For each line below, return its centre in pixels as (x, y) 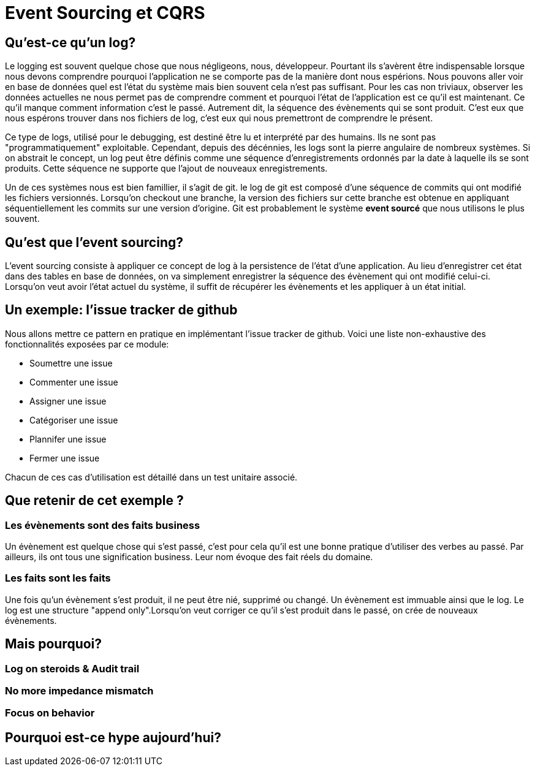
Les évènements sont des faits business (103, 525)
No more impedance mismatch (79, 691)
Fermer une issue (65, 458)
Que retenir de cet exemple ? (94, 501)
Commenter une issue (74, 382)
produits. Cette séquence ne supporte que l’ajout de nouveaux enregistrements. (166, 169)
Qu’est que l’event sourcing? (94, 242)
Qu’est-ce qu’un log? (70, 42)
